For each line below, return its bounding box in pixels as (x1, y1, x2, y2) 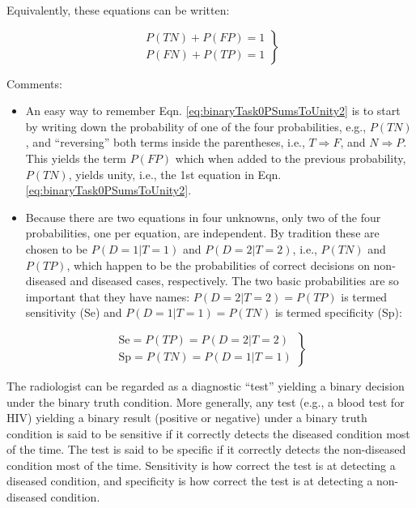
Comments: (6, 75, 62, 92)
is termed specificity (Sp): (274, 304, 402, 321)
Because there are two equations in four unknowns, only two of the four (25, 208, 381, 225)
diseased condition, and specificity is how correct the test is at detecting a (6, 472, 373, 489)
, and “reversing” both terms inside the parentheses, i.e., (25, 134, 305, 151)
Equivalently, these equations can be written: (6, 2, 230, 18)
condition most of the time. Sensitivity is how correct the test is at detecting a (6, 456, 396, 473)
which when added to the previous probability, (175, 149, 406, 166)
